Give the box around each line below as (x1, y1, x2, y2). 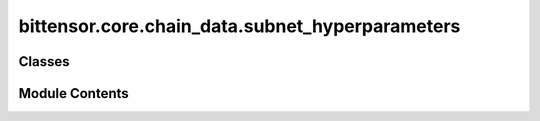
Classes (18, 53, 70, 70)
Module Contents (18, 85, 129, 102)
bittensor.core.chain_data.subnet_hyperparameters (18, 15, 461, 37)
